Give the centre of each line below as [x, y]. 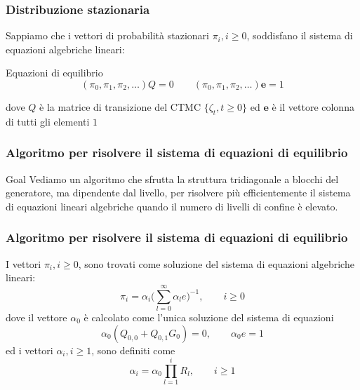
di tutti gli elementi [48, 121]
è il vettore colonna [313, 107]
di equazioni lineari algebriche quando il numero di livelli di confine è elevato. [172, 206]
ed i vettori [29, 350]
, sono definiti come [133, 350]
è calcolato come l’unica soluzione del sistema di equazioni [209, 317]
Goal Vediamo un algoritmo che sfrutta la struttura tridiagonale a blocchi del [172, 179]
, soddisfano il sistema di [300, 35]
